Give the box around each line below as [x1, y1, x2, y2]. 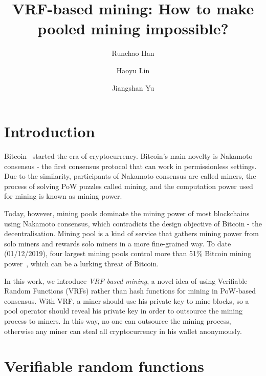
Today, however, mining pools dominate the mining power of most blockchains [4, 208, 250, 218]
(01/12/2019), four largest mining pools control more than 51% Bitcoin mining [4, 248, 252, 259]
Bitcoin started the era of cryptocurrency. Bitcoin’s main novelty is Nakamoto [4, 151, 253, 161]
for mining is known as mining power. [4, 191, 122, 201]
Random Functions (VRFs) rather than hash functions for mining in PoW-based [4, 285, 256, 296]
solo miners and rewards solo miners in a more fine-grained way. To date [4, 238, 231, 248]
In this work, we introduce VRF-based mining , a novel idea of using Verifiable [4, 275, 248, 286]
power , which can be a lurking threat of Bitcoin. [4, 258, 159, 268]
